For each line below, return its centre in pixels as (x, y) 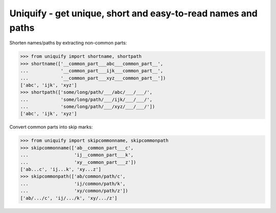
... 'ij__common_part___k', (77, 155)
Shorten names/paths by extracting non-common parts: (68, 43)
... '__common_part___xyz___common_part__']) (93, 78)
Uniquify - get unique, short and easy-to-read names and (133, 13)
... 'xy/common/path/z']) (74, 191)
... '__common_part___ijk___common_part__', (92, 71)
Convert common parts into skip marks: (51, 127)
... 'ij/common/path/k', (73, 184)
